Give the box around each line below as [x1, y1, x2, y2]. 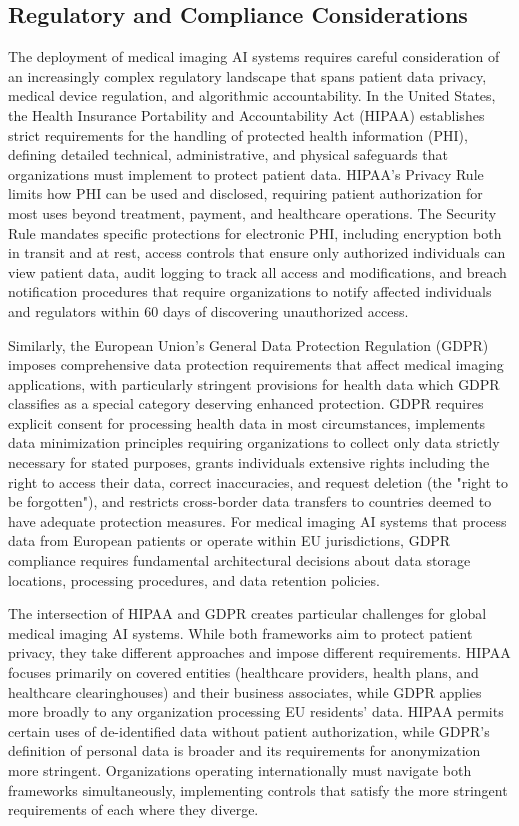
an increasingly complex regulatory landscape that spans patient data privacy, [8, 65, 487, 86]
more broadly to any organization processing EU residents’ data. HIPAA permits [8, 701, 504, 722]
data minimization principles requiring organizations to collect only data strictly [8, 432, 500, 453]
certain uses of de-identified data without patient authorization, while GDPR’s [8, 720, 490, 741]
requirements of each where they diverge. [8, 799, 259, 820]
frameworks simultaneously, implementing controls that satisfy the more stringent [8, 779, 508, 800]
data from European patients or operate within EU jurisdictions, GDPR [8, 530, 451, 551]
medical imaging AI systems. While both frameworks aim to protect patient [8, 622, 473, 643]
